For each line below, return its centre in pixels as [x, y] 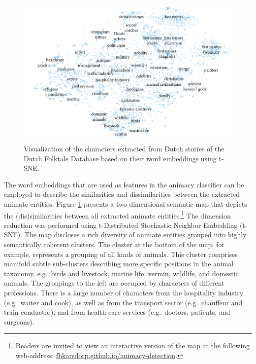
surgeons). [19, 321]
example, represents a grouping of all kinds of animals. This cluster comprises [121, 254]
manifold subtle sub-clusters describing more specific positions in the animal [119, 264]
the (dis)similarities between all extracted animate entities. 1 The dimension [117, 215]
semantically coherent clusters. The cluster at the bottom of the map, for [114, 244]
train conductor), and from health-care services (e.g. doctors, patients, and [117, 312]
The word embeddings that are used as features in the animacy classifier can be [124, 184]
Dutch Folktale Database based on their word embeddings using [120, 158]
